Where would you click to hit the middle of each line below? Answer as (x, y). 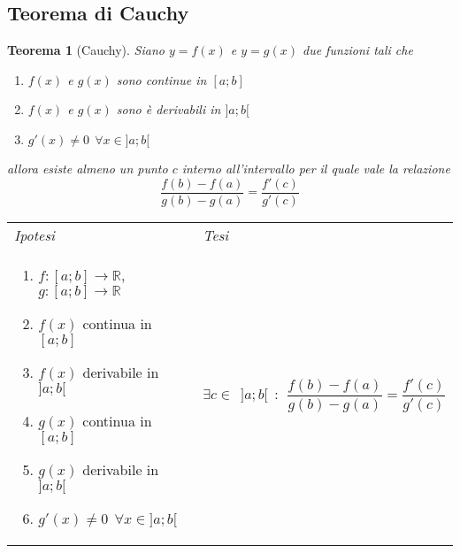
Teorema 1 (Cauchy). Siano (86, 50)
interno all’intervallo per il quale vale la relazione (316, 168)
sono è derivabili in (169, 109)
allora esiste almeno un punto (88, 168)
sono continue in (161, 79)
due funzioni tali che (357, 50)
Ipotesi (34, 234)
